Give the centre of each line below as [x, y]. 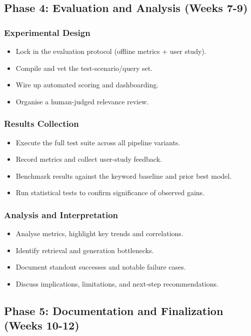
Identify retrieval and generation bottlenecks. [85, 250]
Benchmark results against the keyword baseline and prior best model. [124, 175]
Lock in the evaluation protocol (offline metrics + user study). [111, 51]
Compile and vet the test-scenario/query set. [84, 68]
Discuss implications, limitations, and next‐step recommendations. [117, 283]
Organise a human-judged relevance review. [82, 101]
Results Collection [41, 124]
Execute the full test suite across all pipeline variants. [98, 142]
